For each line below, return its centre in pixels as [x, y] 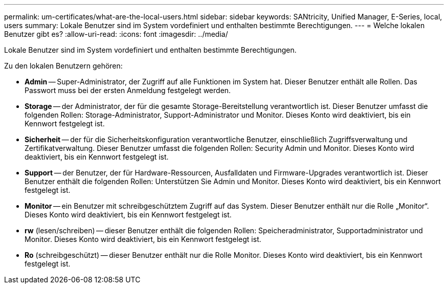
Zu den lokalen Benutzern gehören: [63, 66]
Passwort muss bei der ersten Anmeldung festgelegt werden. [128, 90]
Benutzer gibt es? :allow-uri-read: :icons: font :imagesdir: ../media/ [116, 34]
